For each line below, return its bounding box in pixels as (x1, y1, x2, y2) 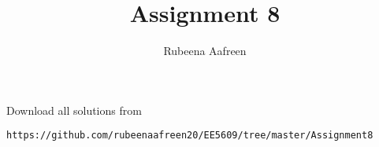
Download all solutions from (6, 101, 142, 118)
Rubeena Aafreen (163, 42, 247, 59)
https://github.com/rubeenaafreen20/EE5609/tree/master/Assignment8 (6, 130, 373, 141)
